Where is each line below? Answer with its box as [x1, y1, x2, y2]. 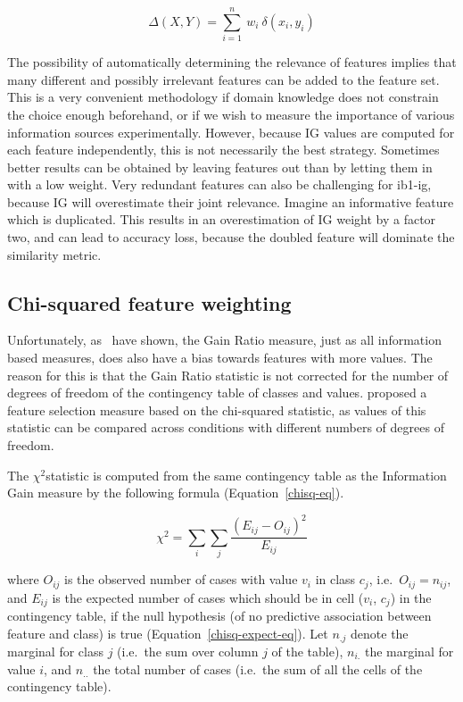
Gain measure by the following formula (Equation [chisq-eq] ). [7, 483, 344, 502]
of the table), [271, 642, 343, 661]
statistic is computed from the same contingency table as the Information [45, 465, 447, 484]
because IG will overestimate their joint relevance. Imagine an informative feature [7, 192, 454, 211]
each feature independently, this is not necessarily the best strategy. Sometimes [7, 140, 440, 159]
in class [315, 570, 356, 589]
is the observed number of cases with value [64, 570, 298, 589]
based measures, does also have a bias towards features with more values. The [7, 348, 433, 367]
